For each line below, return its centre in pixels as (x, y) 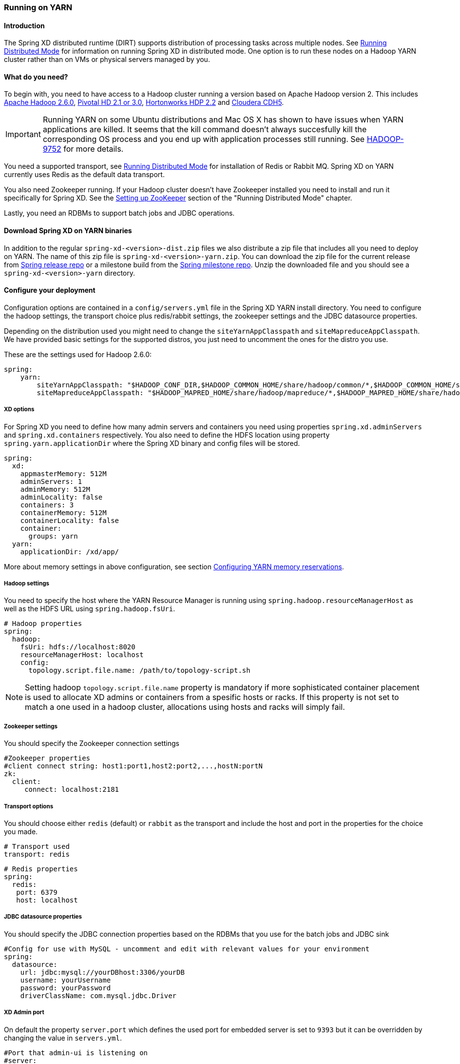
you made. (21, 832)
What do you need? (36, 77)
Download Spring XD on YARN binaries (68, 231)
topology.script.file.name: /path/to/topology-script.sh (139, 671)
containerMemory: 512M (63, 512)
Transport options (29, 806)
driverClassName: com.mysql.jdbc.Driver (98, 995)
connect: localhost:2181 (72, 790)
